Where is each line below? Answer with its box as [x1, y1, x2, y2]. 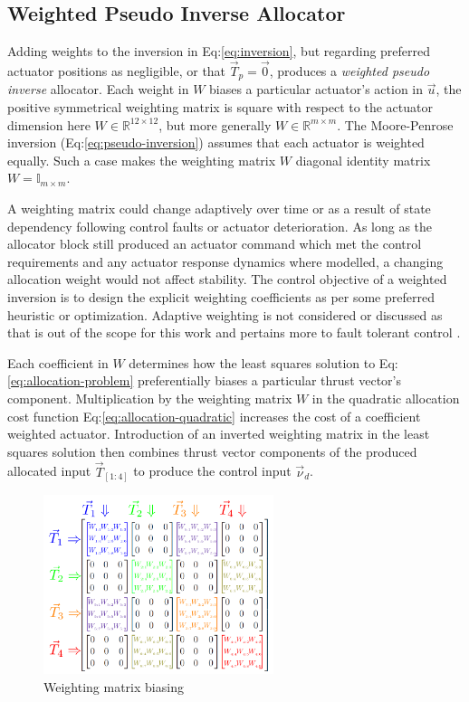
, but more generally [158, 115, 272, 134]
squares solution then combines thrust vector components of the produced [7, 441, 417, 460]
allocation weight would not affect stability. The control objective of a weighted [7, 270, 447, 289]
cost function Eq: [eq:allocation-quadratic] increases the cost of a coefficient [7, 406, 421, 425]
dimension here [7, 115, 91, 134]
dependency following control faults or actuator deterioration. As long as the [7, 216, 433, 235]
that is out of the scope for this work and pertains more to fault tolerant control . [7, 323, 461, 342]
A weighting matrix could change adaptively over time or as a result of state [7, 199, 431, 218]
